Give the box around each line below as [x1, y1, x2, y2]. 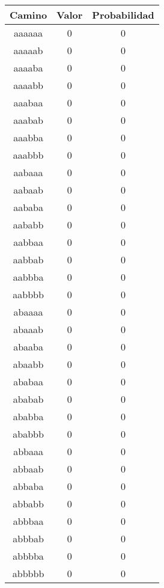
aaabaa [13, 96, 43, 109]
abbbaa [13, 514, 44, 528]
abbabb [13, 497, 44, 510]
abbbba [13, 549, 44, 563]
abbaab [13, 462, 44, 476]
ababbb [13, 427, 44, 441]
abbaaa [13, 444, 43, 458]
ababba [13, 409, 44, 423]
